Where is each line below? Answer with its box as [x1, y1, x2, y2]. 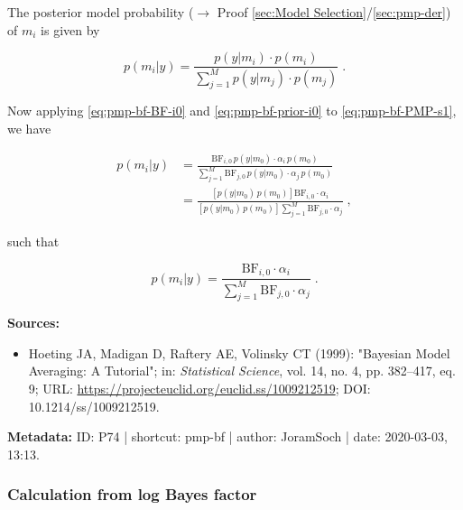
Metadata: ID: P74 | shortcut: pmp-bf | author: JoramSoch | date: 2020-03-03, [7, 427, 448, 446]
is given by [41, 20, 100, 39]
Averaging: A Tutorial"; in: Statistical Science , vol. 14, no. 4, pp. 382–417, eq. [28, 361, 456, 380]
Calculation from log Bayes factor [7, 483, 257, 505]
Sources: [7, 313, 60, 332]
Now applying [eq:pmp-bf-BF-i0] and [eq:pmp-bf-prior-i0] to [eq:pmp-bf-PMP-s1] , [7, 101, 457, 120]
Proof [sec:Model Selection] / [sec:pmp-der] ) [217, 3, 451, 21]
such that [7, 232, 60, 251]
